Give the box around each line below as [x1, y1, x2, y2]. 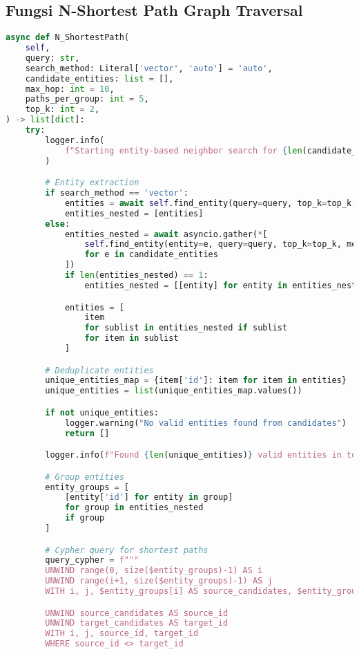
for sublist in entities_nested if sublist [84, 323, 288, 333]
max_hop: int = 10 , [25, 84, 115, 94]
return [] [64, 428, 110, 438]
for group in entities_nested [64, 503, 204, 513]
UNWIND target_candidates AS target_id [45, 618, 229, 628]
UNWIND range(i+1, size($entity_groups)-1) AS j [45, 576, 273, 586]
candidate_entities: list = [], [25, 73, 174, 84]
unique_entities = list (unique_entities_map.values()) [45, 386, 302, 396]
